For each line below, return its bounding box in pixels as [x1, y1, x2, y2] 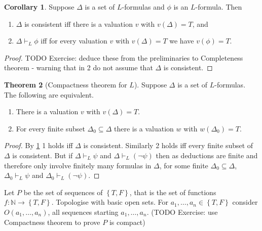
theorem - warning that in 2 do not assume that [4, 62, 153, 73]
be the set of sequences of [23, 187, 103, 197]
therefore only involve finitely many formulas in [4, 160, 152, 170]
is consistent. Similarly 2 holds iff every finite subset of [83, 140, 253, 151]
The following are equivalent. [4, 89, 94, 100]
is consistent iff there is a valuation [24, 18, 133, 29]
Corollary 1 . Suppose [4, 2, 74, 12]
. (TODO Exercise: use [146, 206, 218, 217]
